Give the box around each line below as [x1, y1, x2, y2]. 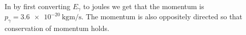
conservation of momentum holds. [5, 23, 109, 33]
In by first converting [5, 1, 71, 11]
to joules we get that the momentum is [83, 1, 204, 11]
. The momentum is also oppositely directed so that [81, 11, 242, 22]
